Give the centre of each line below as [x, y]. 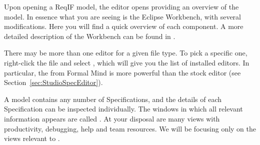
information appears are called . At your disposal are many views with [112, 118]
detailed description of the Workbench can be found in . [90, 36]
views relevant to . [32, 138]
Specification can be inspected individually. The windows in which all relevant [123, 109]
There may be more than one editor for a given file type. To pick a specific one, [126, 53]
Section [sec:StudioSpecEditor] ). [53, 82]
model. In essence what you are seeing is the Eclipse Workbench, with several [122, 16]
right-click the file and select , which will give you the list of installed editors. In [127, 62]
